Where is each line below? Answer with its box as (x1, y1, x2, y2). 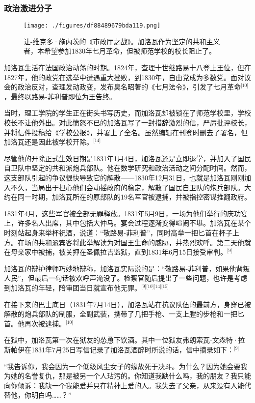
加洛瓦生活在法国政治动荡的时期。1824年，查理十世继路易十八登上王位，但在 (4, 62, 251, 73)
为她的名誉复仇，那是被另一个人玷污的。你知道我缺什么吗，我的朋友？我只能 (4, 371, 251, 381)
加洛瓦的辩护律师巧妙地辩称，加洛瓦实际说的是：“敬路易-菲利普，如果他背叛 (4, 263, 250, 273)
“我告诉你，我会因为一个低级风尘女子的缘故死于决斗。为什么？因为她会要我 (4, 361, 248, 371)
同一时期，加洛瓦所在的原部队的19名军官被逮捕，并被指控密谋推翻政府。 (17, 192, 251, 202)
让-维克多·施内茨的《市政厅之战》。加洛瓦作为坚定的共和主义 (24, 36, 220, 46)
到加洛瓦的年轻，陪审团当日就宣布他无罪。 (4, 282, 141, 292)
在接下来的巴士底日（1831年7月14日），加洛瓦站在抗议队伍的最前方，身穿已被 (4, 299, 251, 309)
